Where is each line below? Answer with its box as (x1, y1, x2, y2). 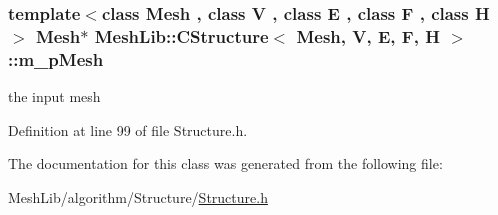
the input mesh (8, 86, 101, 107)
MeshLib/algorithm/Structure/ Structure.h (8, 186, 268, 207)
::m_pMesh (8, 46, 104, 71)
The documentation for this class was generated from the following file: (8, 153, 443, 174)
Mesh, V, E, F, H (296, 23, 440, 48)
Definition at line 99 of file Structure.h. (8, 119, 248, 140)
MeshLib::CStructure (94, 23, 269, 48)
